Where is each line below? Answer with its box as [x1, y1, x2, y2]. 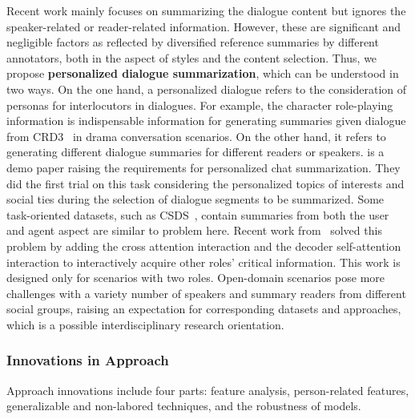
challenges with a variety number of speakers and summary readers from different [6, 284, 406, 301]
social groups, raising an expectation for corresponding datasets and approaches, [6, 300, 401, 317]
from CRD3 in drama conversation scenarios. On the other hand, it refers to [6, 127, 386, 144]
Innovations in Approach [6, 350, 169, 370]
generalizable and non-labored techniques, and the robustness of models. [6, 397, 361, 414]
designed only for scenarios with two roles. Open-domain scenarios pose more [6, 269, 385, 286]
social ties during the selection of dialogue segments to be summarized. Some [6, 191, 385, 207]
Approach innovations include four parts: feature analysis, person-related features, [6, 381, 409, 398]
